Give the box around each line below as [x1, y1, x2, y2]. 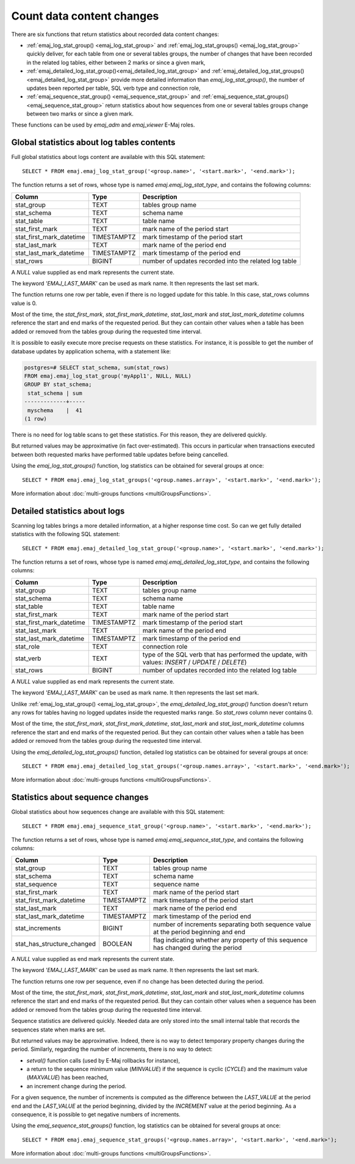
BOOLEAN [102, 939, 132, 948]
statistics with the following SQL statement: [11, 531, 120, 538]
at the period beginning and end [152, 927, 245, 936]
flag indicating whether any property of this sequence [152, 935, 308, 944]
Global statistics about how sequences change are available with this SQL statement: [11, 808, 225, 816]
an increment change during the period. [26, 1082, 127, 1089]
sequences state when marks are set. [11, 1026, 106, 1033]
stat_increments [15, 924, 61, 932]
